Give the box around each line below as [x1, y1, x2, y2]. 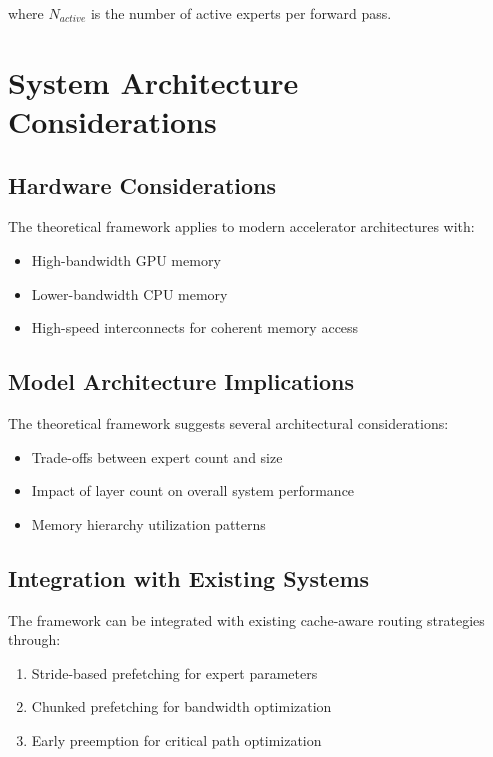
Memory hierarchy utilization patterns [31, 513, 266, 534]
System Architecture [8, 61, 299, 102]
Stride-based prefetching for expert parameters [31, 662, 318, 683]
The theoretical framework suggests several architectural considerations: [8, 412, 449, 433]
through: [8, 629, 61, 650]
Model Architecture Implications [8, 366, 355, 397]
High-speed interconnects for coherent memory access [31, 317, 359, 338]
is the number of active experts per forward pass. [90, 3, 392, 23]
